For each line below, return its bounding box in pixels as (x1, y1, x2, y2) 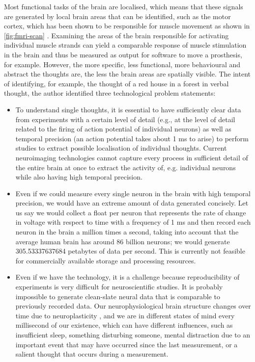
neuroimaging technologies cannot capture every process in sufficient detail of (15, 152, 248, 162)
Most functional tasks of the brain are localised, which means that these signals (4, 1, 243, 11)
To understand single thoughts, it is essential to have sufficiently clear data (15, 104, 241, 114)
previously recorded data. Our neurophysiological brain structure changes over (15, 301, 251, 311)
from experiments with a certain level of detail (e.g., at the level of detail (15, 114, 235, 124)
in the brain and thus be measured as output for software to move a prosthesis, (4, 49, 242, 59)
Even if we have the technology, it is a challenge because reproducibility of (15, 272, 240, 282)
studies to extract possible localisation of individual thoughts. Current (15, 143, 227, 153)
